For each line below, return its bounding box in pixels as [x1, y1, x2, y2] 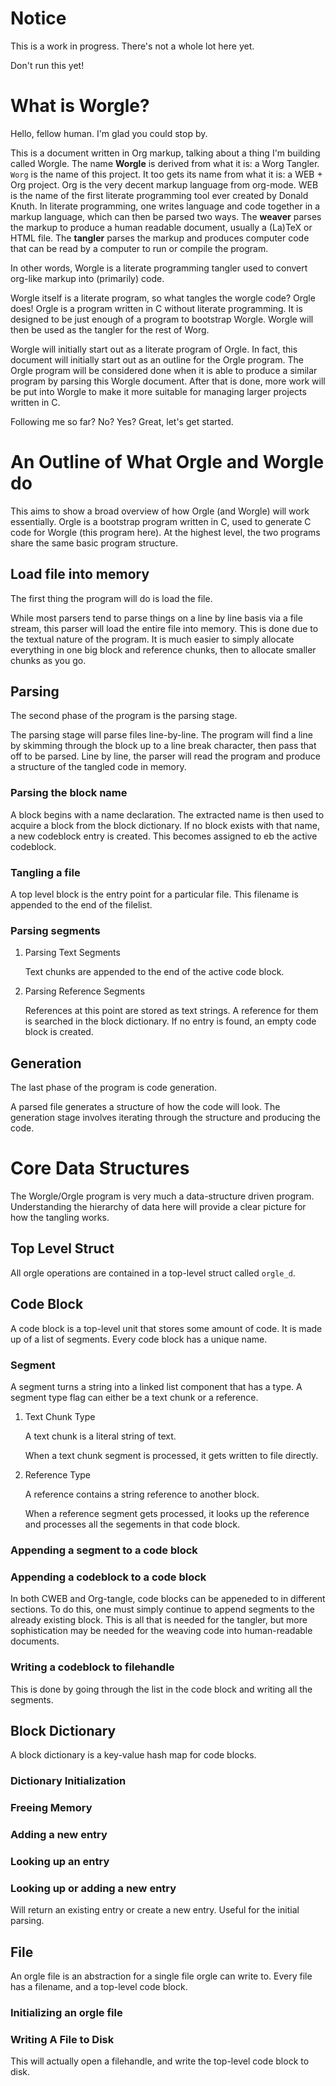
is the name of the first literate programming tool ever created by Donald [10, 189, 309, 201]
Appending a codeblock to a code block [10, 1570, 207, 1584]
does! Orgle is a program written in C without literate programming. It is [10, 302, 303, 314]
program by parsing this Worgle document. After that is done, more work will [10, 375, 326, 387]
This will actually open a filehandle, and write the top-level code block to [10, 2055, 310, 2067]
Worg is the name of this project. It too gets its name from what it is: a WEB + [10, 168, 323, 180]
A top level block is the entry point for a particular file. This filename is [10, 888, 299, 901]
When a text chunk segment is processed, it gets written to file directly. [24, 1450, 319, 1461]
